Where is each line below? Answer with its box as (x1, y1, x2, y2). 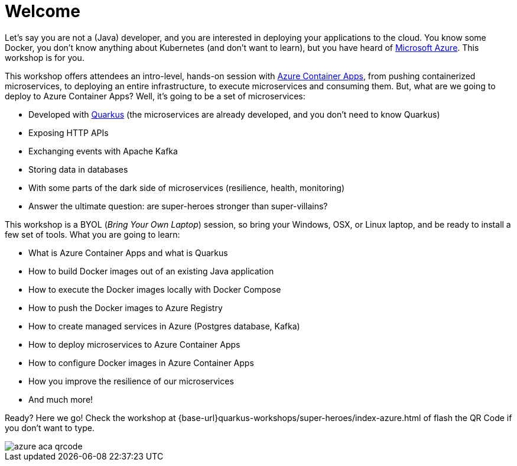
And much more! (28, 394, 93, 404)
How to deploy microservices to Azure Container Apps (28, 339, 240, 350)
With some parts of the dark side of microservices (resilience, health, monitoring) (28, 182, 345, 193)
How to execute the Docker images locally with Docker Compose (28, 284, 281, 295)
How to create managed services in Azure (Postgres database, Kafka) (28, 321, 300, 331)
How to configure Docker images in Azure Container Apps (28, 357, 254, 368)
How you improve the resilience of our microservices (28, 376, 234, 386)
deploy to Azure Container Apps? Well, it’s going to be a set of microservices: (5, 90, 305, 101)
